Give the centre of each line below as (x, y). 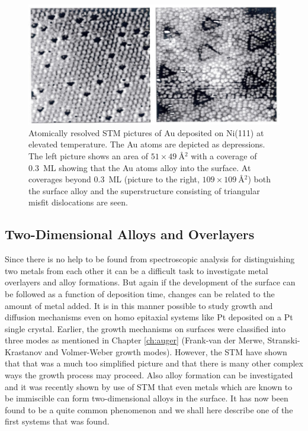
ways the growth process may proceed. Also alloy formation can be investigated (149, 375)
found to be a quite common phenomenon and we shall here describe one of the (149, 409)
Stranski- (284, 340)
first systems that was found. (57, 421)
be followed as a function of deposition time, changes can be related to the (140, 293)
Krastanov (24, 351)
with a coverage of (224, 155)
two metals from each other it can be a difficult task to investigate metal (137, 270)
